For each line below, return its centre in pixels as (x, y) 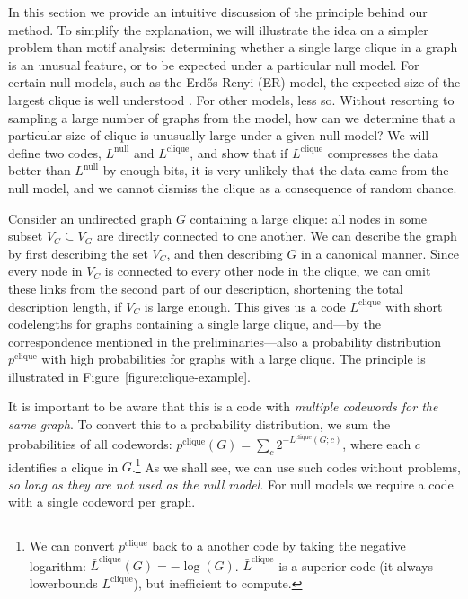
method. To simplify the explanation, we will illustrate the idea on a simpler (218, 29)
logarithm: (57, 565)
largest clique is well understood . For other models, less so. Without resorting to (231, 99)
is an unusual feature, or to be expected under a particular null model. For (214, 64)
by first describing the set (78, 253)
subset (26, 236)
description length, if (65, 306)
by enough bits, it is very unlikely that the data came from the (276, 170)
